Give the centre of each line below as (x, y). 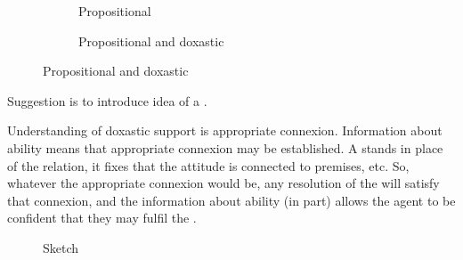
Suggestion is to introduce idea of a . (107, 100)
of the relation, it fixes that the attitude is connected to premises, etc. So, (208, 165)
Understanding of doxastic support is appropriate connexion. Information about (225, 130)
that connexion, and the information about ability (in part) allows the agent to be (231, 200)
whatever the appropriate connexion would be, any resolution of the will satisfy (223, 183)
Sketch (61, 247)
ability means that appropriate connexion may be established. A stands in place (225, 147)
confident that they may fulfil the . (102, 218)
